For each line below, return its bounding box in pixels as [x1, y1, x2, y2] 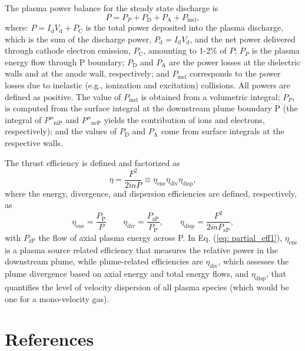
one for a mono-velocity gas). [5, 292, 110, 304]
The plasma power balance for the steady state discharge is [5, 2, 218, 14]
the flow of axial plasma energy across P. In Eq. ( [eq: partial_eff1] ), [38, 231, 283, 243]
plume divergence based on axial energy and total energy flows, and [5, 267, 249, 280]
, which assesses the [218, 255, 289, 267]
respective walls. [5, 136, 63, 148]
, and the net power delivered [190, 32, 296, 45]
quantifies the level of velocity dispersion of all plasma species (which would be [5, 280, 289, 293]
